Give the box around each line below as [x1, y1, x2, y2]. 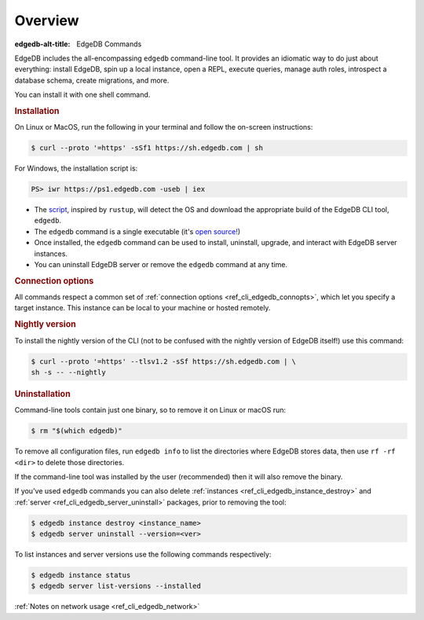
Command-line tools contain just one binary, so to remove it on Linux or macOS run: [14, 405, 287, 415]
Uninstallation [14, 388, 71, 399]
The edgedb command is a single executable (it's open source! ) [34, 226, 241, 236]
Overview [14, 12, 79, 29]
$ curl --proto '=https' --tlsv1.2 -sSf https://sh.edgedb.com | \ [31, 357, 297, 365]
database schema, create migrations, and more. [14, 75, 170, 85]
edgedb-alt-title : [14, 39, 71, 49]
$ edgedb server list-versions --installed [31, 581, 202, 591]
